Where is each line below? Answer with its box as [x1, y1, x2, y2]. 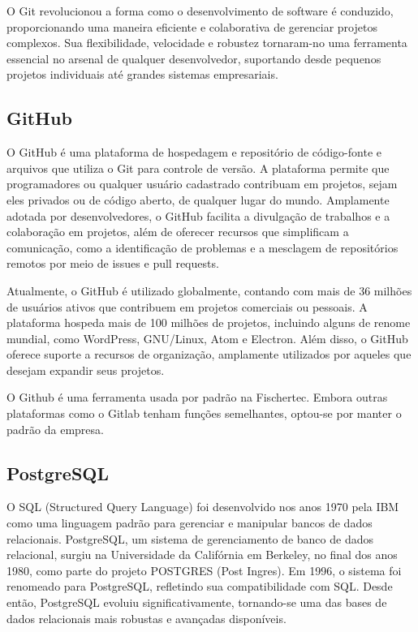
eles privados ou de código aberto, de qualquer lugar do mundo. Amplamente [6, 191, 390, 208]
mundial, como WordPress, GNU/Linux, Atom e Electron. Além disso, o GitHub [6, 329, 408, 346]
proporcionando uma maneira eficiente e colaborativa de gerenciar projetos [6, 18, 377, 35]
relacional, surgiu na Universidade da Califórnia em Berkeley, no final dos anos [6, 546, 398, 563]
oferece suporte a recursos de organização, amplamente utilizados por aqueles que [6, 346, 412, 363]
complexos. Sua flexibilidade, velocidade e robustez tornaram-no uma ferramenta [6, 34, 407, 51]
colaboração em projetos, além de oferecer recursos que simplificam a [6, 223, 349, 240]
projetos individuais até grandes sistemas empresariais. [6, 66, 278, 83]
